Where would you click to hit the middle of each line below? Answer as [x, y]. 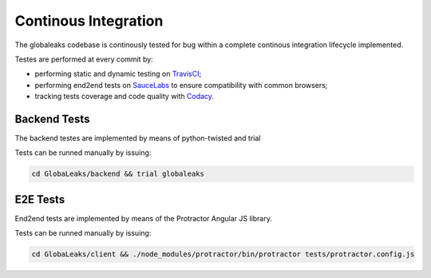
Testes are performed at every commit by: [84, 59]
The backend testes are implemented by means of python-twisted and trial [138, 138]
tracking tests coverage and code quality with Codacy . [125, 97]
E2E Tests [40, 199]
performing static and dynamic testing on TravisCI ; [118, 74]
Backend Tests [52, 119]
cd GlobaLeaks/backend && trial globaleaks [118, 174]
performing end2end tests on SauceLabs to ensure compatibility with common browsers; [181, 85]
